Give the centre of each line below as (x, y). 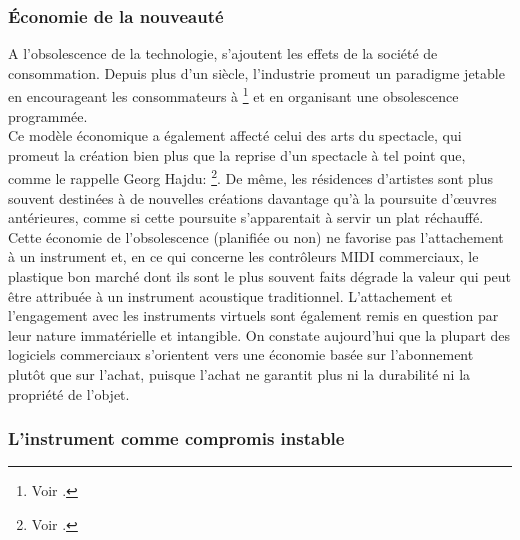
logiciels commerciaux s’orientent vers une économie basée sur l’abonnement (241, 354)
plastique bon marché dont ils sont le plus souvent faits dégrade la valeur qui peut (260, 276)
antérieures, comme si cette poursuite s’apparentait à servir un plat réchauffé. (246, 217)
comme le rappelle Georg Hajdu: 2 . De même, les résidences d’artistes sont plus (251, 177)
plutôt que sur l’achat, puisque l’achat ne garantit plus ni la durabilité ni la (239, 374)
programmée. (48, 115)
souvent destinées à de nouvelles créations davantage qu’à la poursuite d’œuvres (252, 197)
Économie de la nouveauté (116, 15)
